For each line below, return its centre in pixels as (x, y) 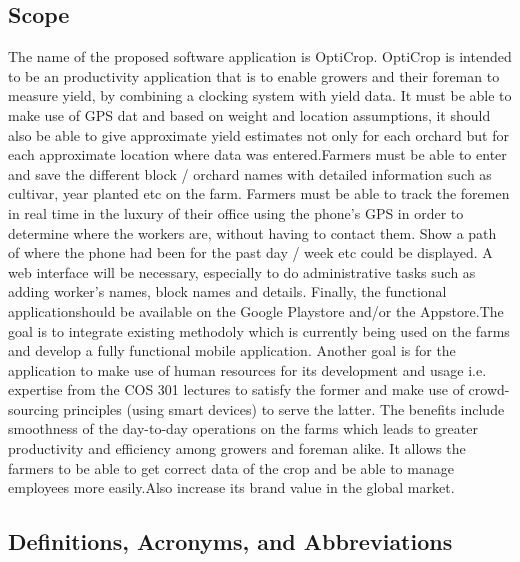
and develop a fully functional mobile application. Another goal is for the (232, 350)
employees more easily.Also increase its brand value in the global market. (231, 487)
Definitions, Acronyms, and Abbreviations (230, 541)
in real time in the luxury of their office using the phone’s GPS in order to (236, 212)
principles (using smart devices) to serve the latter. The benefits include (284, 408)
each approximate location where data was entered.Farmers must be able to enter (257, 154)
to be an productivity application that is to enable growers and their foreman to (254, 75)
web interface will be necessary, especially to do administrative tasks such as (242, 271)
